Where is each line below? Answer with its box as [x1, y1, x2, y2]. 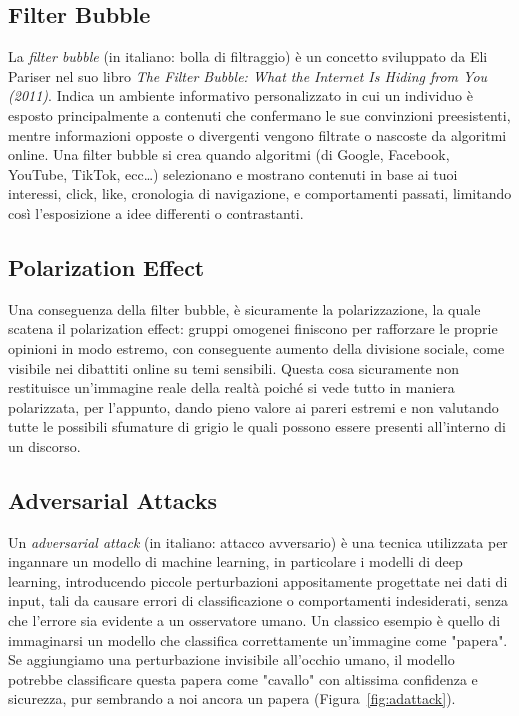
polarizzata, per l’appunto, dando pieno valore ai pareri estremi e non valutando [8, 396, 499, 417]
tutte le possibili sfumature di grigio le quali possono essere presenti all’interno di [8, 416, 506, 437]
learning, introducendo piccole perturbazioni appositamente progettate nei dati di [8, 570, 508, 591]
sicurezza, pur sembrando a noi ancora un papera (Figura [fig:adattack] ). [8, 688, 456, 709]
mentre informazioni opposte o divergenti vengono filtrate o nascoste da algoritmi [8, 124, 507, 145]
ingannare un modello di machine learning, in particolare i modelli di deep [8, 551, 463, 572]
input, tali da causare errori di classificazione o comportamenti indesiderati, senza [8, 590, 508, 611]
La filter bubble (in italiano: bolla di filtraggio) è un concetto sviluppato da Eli [8, 46, 488, 67]
